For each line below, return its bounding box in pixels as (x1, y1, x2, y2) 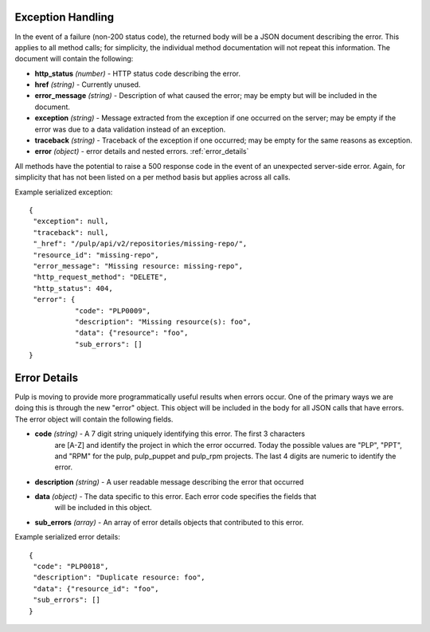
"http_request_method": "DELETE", (33, 273, 168, 282)
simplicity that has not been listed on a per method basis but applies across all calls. (14, 172, 291, 183)
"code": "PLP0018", (33, 562, 109, 571)
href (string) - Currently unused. (34, 80, 141, 89)
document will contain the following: (14, 54, 134, 64)
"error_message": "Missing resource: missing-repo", (33, 261, 243, 270)
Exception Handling (14, 10, 115, 24)
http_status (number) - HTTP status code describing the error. (34, 69, 241, 78)
